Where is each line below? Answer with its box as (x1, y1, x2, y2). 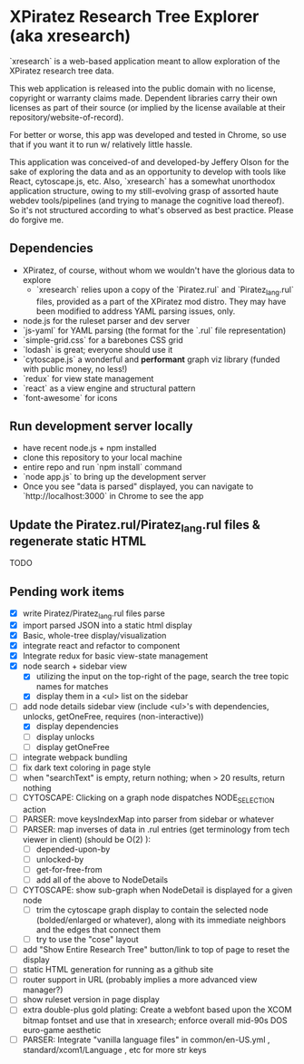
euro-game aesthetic (22, 1024, 102, 1035)
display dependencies (35, 721, 120, 732)
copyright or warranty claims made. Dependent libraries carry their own (9, 93, 279, 103)
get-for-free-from (35, 864, 103, 874)
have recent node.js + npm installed (22, 443, 157, 454)
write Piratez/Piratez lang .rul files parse (22, 608, 165, 620)
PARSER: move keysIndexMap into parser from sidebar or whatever (22, 814, 275, 825)
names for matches (35, 681, 109, 692)
